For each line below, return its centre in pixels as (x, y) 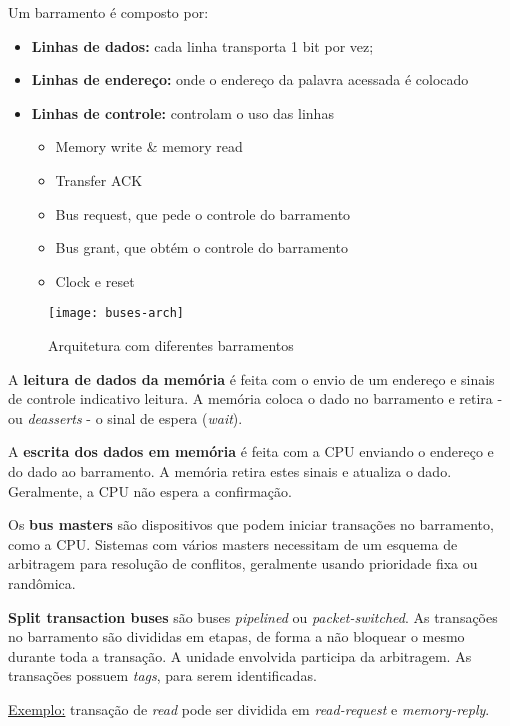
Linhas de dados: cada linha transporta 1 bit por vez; (202, 45)
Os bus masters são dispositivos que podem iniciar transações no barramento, (251, 524)
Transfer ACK (99, 179)
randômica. (42, 582)
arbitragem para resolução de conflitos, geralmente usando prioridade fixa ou (243, 563)
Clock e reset (95, 280)
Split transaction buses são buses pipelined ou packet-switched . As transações (253, 616)
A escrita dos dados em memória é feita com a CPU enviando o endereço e (251, 451)
